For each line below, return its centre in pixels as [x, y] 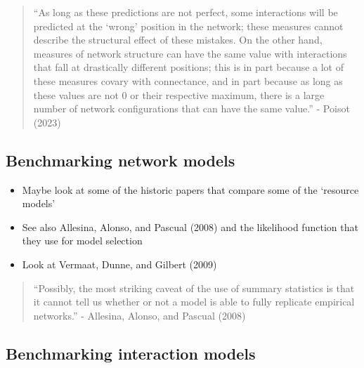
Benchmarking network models [121, 160]
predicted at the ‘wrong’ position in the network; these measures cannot [188, 26]
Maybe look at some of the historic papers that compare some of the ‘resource [190, 189]
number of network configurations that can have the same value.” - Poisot [191, 109]
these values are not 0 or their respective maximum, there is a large [179, 94]
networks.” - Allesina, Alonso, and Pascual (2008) [139, 315]
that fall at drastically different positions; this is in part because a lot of [189, 67]
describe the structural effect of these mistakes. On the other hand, [178, 40]
